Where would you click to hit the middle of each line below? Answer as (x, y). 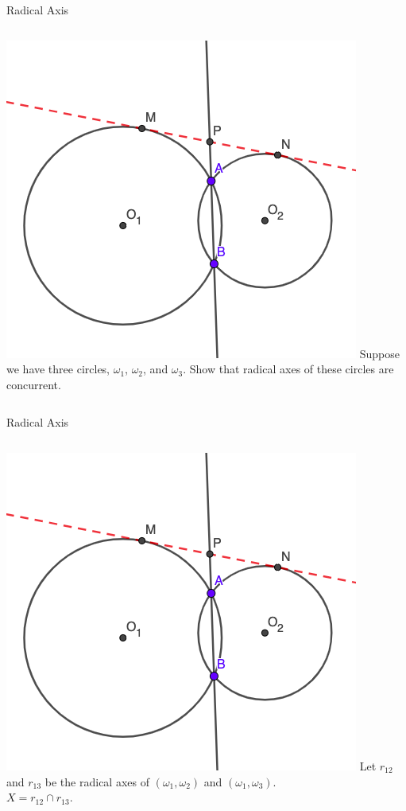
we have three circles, (58, 369)
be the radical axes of (97, 781)
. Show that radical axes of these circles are (288, 369)
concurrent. (34, 384)
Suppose (379, 353)
